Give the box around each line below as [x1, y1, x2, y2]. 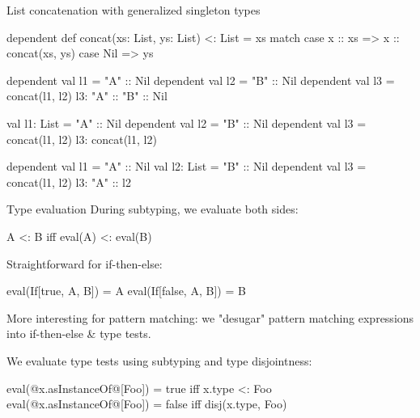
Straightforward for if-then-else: [6, 255, 163, 272]
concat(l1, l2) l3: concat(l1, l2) [6, 130, 157, 147]
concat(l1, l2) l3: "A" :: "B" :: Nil [6, 87, 168, 104]
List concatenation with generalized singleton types [6, 2, 261, 18]
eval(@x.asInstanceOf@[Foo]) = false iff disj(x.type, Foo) [6, 395, 287, 412]
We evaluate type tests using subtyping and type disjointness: [6, 352, 312, 369]
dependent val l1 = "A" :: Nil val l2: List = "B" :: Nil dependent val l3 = [6, 158, 367, 175]
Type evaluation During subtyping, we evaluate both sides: [6, 201, 299, 217]
